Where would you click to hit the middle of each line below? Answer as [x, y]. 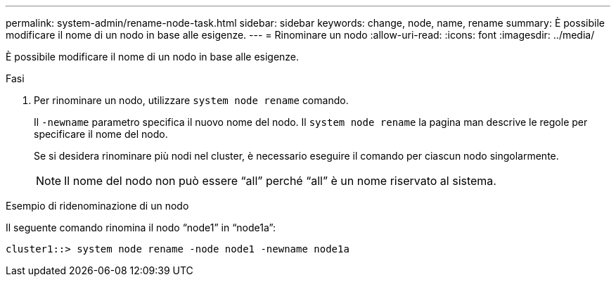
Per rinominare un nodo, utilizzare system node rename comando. [191, 100]
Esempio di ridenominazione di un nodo [97, 206]
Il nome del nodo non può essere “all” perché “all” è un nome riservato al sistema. [280, 181]
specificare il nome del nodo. [101, 134]
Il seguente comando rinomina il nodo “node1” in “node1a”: [141, 227]
